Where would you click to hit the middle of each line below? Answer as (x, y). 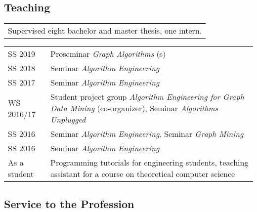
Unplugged (68, 120)
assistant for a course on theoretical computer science (143, 174)
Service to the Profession (69, 203)
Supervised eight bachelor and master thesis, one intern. (105, 31)
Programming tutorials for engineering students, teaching (150, 163)
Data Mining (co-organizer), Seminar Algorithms (134, 108)
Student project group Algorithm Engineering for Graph (147, 97)
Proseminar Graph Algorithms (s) (108, 54)
